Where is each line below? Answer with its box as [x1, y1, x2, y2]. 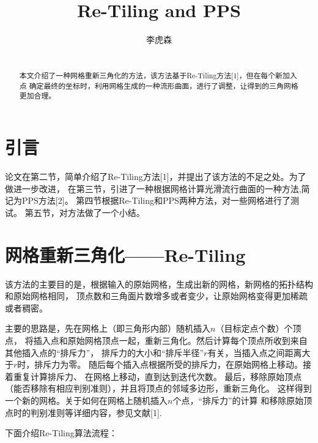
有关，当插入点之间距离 [207, 346, 302, 359]
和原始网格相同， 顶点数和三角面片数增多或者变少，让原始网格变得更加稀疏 [5, 289, 308, 302]
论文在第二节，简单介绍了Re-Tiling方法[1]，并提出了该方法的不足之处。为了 [5, 170, 306, 183]
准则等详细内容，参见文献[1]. [47, 406, 162, 419]
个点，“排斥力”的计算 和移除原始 [172, 393, 304, 406]
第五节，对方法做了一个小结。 [24, 206, 145, 218]
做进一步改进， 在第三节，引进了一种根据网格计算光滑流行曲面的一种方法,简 [5, 182, 310, 195]
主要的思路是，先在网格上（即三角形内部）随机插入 [5, 322, 210, 335]
